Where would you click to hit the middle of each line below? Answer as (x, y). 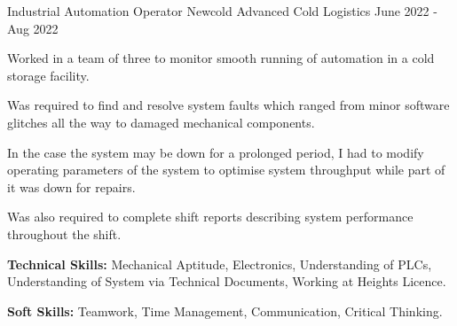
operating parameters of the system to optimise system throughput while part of (226, 170)
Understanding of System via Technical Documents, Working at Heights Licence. (227, 281)
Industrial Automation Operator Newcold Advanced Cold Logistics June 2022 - (222, 11)
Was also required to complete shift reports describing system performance (210, 217)
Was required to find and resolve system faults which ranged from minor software (228, 105)
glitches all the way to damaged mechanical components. (161, 122)
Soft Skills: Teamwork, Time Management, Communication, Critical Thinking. (225, 310)
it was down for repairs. (71, 186)
